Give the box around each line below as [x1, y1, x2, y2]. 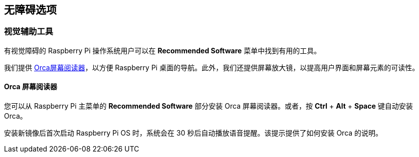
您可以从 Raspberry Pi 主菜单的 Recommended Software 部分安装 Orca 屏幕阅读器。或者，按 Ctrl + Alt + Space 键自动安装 [4, 102, 413, 111]
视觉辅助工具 [4, 26, 54, 37]
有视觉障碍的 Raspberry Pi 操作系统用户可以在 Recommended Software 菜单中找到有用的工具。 [4, 46, 321, 55]
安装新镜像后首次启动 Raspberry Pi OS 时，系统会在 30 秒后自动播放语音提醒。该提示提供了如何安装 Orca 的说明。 [4, 129, 383, 138]
